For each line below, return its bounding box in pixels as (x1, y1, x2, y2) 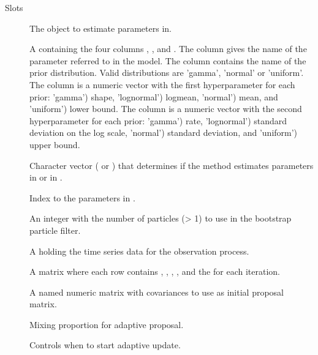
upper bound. (29, 138, 80, 151)
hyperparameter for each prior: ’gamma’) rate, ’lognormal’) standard (29, 114, 287, 127)
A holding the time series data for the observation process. (29, 244, 249, 257)
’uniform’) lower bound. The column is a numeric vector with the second (29, 102, 302, 115)
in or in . (29, 171, 62, 184)
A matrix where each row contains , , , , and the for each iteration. (29, 265, 280, 278)
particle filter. (29, 223, 81, 236)
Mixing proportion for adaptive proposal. (29, 318, 184, 331)
